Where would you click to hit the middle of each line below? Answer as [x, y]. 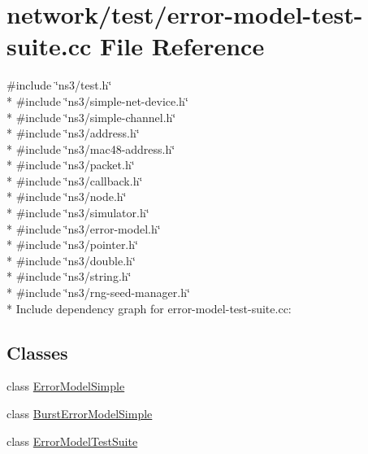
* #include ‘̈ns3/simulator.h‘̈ [78, 213]
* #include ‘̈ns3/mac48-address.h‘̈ [91, 148]
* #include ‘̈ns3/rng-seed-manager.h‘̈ [98, 292]
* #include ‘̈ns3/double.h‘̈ [71, 260]
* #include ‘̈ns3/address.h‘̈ [73, 133]
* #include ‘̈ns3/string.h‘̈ [69, 276]
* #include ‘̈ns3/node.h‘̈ [67, 196]
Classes [37, 352]
